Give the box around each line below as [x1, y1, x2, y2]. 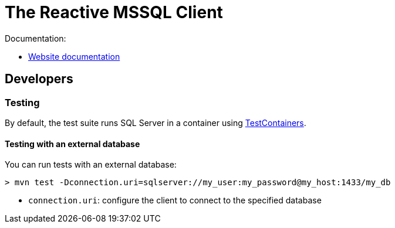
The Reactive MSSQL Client [5, 2, 223, 22]
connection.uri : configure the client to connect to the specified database [28, 195, 322, 206]
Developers [5, 72, 73, 87]
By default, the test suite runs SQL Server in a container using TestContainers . [5, 117, 306, 128]
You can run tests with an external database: [5, 159, 177, 170]
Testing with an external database [5, 138, 140, 149]
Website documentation [28, 51, 120, 62]
